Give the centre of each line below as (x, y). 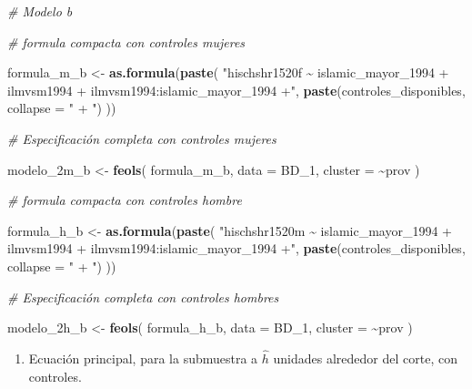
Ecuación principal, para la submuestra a (143, 358)
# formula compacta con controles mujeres (126, 41)
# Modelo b (40, 11)
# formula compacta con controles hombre (125, 200)
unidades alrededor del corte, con (365, 358)
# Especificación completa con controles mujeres (142, 138)
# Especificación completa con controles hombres (143, 297)
